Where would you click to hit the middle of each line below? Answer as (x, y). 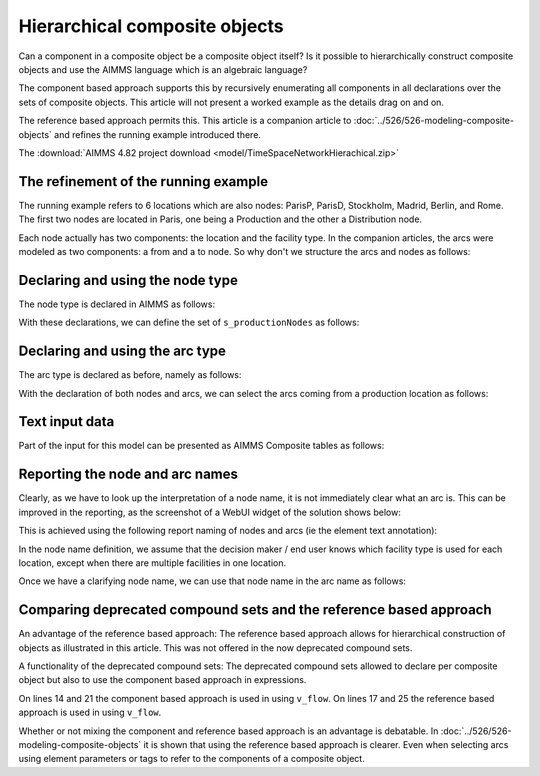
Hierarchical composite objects (151, 26)
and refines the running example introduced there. (157, 134)
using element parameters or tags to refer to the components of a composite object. (191, 759)
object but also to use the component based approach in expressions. (162, 680)
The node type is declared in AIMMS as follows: (116, 304)
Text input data (66, 421)
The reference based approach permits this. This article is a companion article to (185, 121)
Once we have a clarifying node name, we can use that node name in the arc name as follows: (212, 581)
